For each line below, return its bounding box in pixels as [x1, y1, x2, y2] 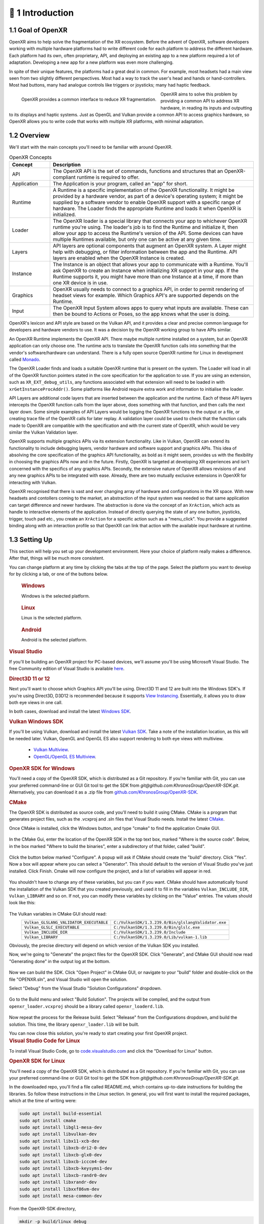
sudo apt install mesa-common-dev [19, 1193, 102, 1199]
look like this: [9, 900, 36, 906]
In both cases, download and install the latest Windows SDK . [9, 708, 132, 714]
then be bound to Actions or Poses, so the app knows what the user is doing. [53, 311, 230, 318]
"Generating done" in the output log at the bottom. [9, 958, 110, 964]
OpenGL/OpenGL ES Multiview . [33, 753, 96, 759]
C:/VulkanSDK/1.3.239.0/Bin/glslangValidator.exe [113, 920, 226, 925]
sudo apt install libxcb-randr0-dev [19, 1173, 108, 1178]
